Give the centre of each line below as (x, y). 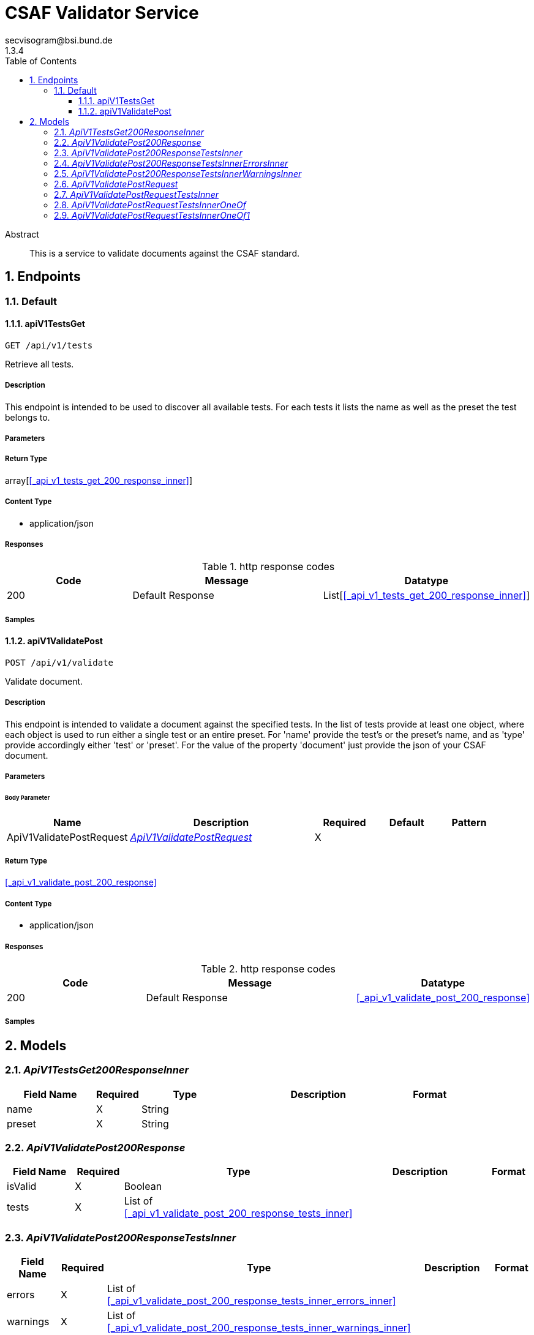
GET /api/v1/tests (49, 345)
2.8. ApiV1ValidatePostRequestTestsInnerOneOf (150, 205)
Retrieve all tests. (39, 364)
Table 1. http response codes (268, 567)
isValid (22, 1186)
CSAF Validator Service (102, 13)
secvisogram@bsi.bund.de (59, 40)
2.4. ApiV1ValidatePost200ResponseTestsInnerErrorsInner (171, 163)
